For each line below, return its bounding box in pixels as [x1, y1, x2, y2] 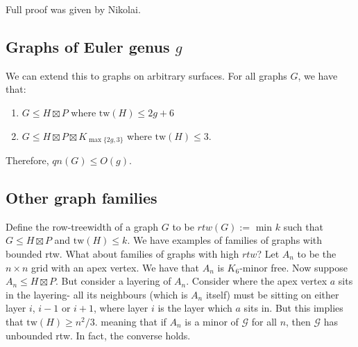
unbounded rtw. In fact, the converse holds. [6, 328, 191, 342]
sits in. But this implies [244, 301, 343, 315]
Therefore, [6, 153, 49, 168]
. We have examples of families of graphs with [127, 233, 323, 247]
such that [283, 219, 323, 233]
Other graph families [6, 187, 157, 208]
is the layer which [157, 301, 232, 315]
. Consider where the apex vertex [186, 274, 327, 288]
